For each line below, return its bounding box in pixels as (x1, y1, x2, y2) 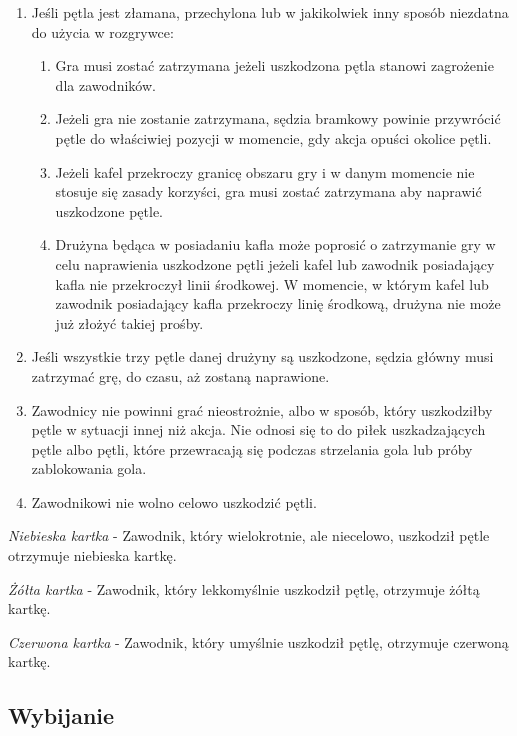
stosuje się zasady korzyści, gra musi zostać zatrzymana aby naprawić (55, 181, 482, 202)
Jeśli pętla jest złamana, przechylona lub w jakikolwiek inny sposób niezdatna (31, 2, 509, 22)
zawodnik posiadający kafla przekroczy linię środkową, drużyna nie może (55, 293, 501, 314)
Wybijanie (8, 700, 115, 731)
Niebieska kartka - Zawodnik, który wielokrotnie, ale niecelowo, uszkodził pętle (8, 525, 490, 546)
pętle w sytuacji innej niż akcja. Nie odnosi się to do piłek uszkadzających (31, 419, 486, 440)
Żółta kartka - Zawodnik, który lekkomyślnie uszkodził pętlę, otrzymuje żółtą (8, 578, 480, 599)
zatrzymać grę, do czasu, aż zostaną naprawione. (31, 365, 330, 386)
